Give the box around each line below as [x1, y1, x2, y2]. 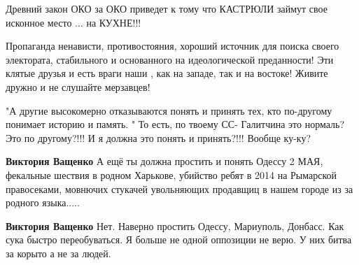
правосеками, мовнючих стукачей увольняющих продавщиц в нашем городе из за [6, 181, 353, 196]
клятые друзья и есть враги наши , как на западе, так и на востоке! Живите [6, 66, 328, 80]
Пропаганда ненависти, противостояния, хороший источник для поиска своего [6, 38, 339, 53]
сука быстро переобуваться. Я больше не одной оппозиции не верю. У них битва [6, 232, 352, 247]
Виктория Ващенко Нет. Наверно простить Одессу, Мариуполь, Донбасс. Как [6, 218, 344, 233]
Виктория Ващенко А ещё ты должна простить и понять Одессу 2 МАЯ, [6, 154, 323, 169]
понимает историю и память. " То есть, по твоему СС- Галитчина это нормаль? [6, 117, 345, 131]
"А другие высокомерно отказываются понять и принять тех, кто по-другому [6, 103, 332, 117]
